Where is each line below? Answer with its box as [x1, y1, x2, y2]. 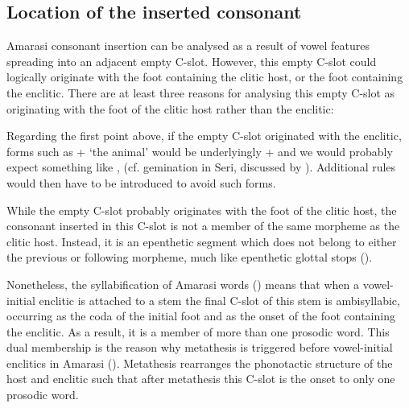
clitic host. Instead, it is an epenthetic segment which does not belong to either [6, 233, 397, 249]
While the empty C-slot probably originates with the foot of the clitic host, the [6, 201, 397, 218]
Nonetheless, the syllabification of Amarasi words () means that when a [6, 275, 360, 292]
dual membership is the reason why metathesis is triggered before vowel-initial [6, 339, 393, 356]
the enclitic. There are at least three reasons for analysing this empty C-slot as [6, 84, 395, 101]
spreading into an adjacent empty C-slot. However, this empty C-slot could [6, 52, 377, 69]
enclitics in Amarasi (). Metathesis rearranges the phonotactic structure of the [6, 354, 393, 371]
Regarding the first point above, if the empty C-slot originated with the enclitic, [6, 127, 402, 144]
